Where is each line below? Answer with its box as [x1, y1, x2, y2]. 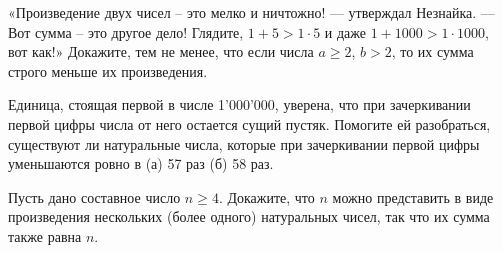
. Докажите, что [218, 186, 315, 207]
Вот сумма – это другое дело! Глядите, [8, 21, 244, 42]
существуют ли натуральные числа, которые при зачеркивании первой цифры [8, 133, 480, 154]
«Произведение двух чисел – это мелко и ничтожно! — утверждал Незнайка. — [8, 2, 495, 22]
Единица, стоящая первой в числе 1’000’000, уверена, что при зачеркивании [8, 94, 471, 115]
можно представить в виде [332, 186, 494, 207]
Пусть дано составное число [8, 186, 181, 207]
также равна [8, 225, 82, 246]
